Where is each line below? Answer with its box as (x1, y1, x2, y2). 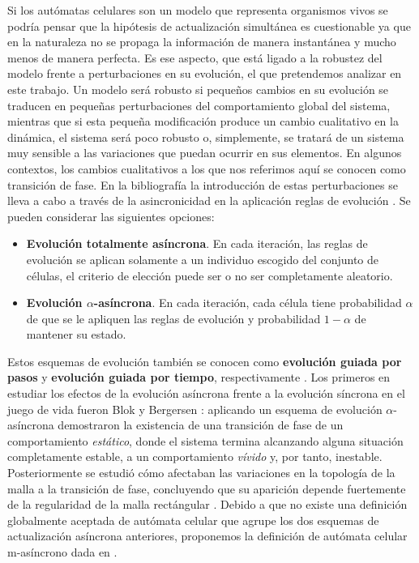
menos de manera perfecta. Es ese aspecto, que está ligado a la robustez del (7, 49, 383, 66)
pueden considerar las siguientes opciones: (7, 207, 215, 224)
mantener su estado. (26, 326, 126, 343)
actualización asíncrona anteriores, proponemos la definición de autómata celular (7, 527, 408, 544)
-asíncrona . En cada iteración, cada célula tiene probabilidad (93, 294, 402, 311)
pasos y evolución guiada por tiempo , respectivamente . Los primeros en (7, 369, 391, 386)
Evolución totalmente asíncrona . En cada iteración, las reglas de (26, 235, 368, 252)
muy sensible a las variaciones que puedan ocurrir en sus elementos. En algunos (7, 144, 402, 161)
